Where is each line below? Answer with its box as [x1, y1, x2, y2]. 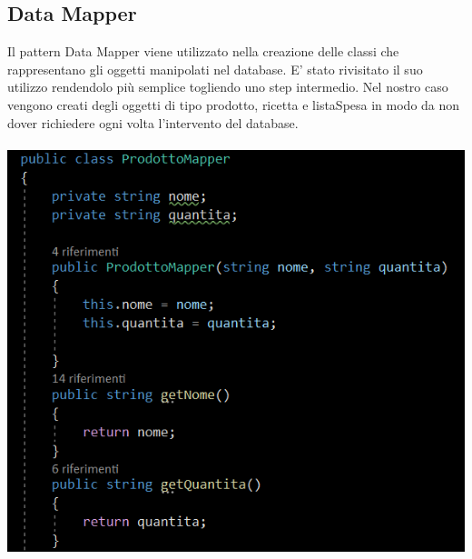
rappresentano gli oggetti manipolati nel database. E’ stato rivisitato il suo [7, 59, 423, 78]
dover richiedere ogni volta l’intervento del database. [7, 113, 299, 132]
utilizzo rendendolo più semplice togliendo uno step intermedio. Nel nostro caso [7, 77, 448, 96]
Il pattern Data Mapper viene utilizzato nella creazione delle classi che [7, 42, 399, 61]
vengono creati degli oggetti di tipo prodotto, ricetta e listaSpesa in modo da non [7, 95, 460, 114]
